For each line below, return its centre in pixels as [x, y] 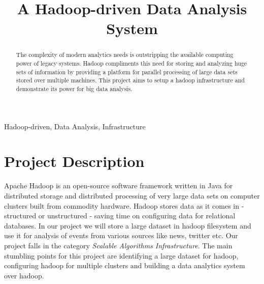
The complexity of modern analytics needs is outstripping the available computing [125, 55]
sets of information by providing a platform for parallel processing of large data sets [127, 72]
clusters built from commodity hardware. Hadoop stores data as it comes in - [124, 205]
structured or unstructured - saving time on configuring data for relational [120, 216]
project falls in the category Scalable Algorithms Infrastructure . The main [118, 245]
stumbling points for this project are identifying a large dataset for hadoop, [121, 255]
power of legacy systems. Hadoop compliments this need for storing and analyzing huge [131, 63]
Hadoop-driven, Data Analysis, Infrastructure [75, 126]
